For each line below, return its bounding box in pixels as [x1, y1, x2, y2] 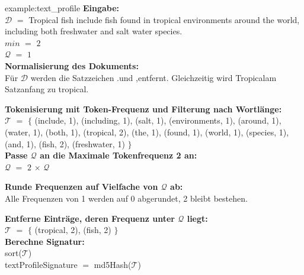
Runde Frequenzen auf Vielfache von [5, 180, 158, 193]
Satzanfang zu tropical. [5, 83, 89, 95]
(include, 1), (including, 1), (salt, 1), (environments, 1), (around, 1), [34, 114, 281, 127]
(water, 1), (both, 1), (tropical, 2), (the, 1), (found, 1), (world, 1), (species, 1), [5, 125, 289, 138]
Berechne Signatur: [5, 235, 85, 247]
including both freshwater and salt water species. [5, 25, 183, 37]
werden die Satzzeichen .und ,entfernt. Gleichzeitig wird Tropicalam [30, 71, 277, 83]
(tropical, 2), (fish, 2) [34, 224, 111, 236]
